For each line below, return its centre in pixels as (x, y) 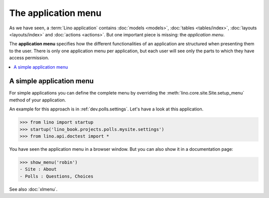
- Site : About (38, 169)
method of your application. (38, 100)
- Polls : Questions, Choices (57, 176)
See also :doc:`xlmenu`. (33, 189)
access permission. (29, 58)
